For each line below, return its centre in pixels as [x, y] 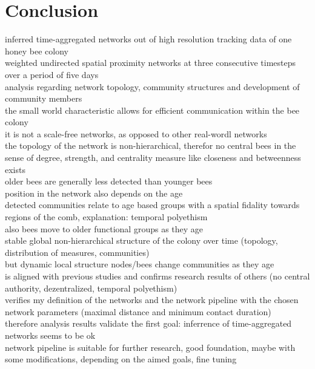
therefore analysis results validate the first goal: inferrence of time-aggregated [148, 323]
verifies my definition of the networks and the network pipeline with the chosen [152, 300]
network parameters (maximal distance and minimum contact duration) [138, 311]
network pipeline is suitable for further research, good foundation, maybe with [150, 347]
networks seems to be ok [50, 335]
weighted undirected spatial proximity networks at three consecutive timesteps [151, 63]
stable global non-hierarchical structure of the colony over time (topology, [141, 240]
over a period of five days [52, 74]
